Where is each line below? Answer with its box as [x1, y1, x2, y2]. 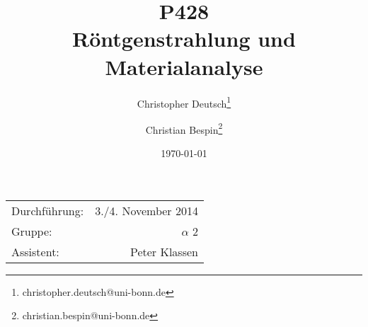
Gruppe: [11, 222, 52, 239]
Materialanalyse [105, 52, 263, 81]
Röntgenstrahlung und [72, 24, 296, 53]
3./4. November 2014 [95, 202, 198, 219]
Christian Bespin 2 [145, 120, 223, 137]
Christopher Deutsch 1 [137, 93, 231, 110]
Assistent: [11, 243, 59, 260]
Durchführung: [11, 202, 84, 219]
